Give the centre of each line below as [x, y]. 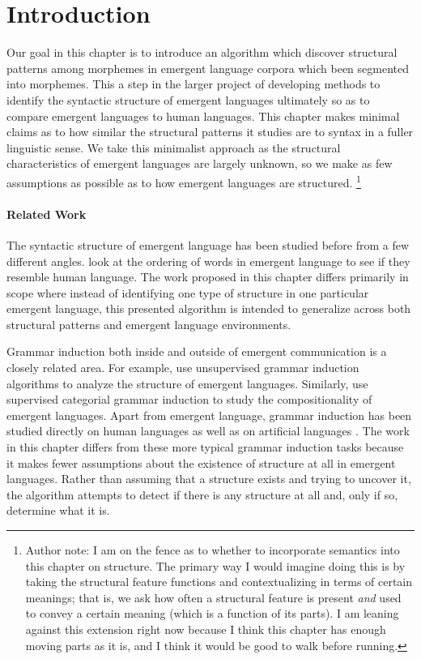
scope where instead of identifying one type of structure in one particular [188, 292]
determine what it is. [58, 510]
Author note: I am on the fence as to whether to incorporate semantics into [213, 550]
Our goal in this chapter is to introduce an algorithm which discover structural [202, 52]
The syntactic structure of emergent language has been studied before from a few [208, 244]
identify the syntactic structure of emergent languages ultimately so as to [188, 99]
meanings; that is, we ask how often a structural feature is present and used [213, 597]
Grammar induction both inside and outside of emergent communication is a [197, 351]
